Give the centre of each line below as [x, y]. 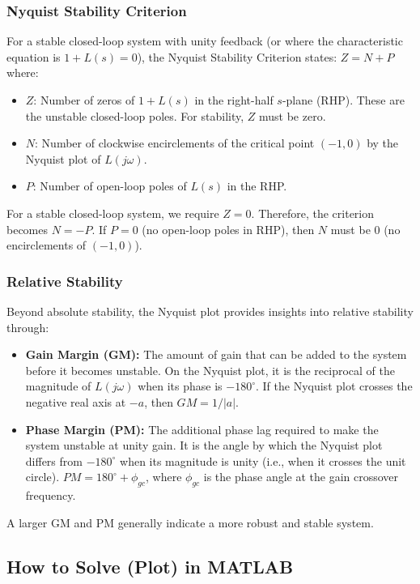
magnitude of [58, 386]
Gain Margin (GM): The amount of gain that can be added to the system [216, 354]
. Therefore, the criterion [313, 213]
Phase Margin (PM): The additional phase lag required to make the [202, 429]
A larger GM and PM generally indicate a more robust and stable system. [190, 522]
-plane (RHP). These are [343, 100]
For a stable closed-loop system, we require [113, 213]
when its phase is [180, 386]
